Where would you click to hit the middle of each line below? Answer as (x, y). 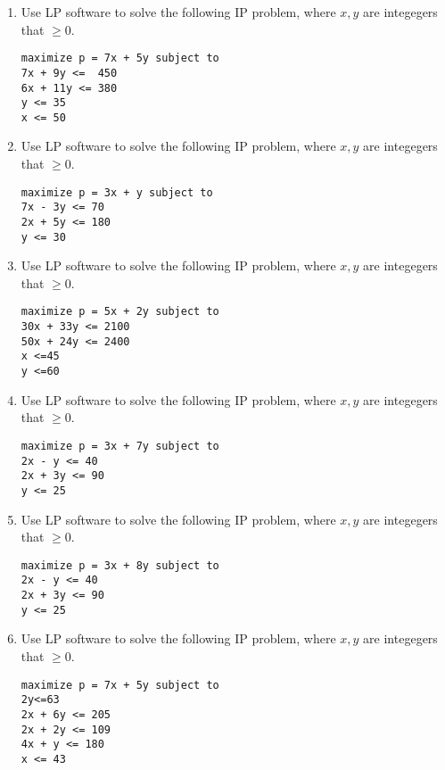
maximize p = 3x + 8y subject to (120, 565)
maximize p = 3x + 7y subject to (120, 446)
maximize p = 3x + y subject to (117, 192)
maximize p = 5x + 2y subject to (120, 312)
